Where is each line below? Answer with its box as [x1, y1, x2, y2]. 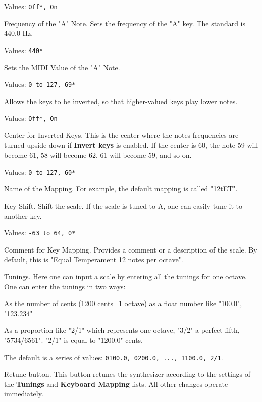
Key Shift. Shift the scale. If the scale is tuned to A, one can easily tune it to [4, 200, 243, 211]
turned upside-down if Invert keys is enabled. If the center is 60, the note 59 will [4, 139, 258, 150]
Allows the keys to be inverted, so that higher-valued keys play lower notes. [4, 95, 238, 106]
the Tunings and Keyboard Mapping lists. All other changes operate [4, 378, 228, 389]
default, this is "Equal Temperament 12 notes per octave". [4, 254, 183, 265]
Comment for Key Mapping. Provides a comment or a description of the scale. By [4, 244, 257, 255]
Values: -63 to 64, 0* [4, 227, 76, 238]
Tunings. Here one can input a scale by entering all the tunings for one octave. [4, 271, 247, 282]
